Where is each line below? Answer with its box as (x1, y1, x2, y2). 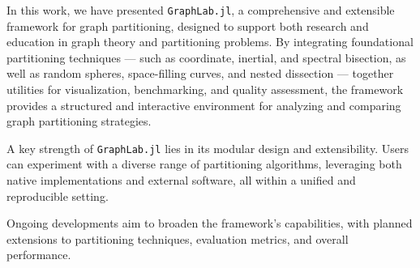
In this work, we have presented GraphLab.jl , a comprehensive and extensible (6, 2, 395, 18)
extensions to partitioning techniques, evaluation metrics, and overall (6, 230, 349, 247)
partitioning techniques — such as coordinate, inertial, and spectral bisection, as (6, 49, 406, 66)
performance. (6, 246, 71, 263)
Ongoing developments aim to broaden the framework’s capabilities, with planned (6, 215, 413, 232)
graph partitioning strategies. (6, 113, 152, 130)
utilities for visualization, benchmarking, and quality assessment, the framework (6, 81, 404, 98)
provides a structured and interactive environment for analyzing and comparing (6, 96, 401, 113)
